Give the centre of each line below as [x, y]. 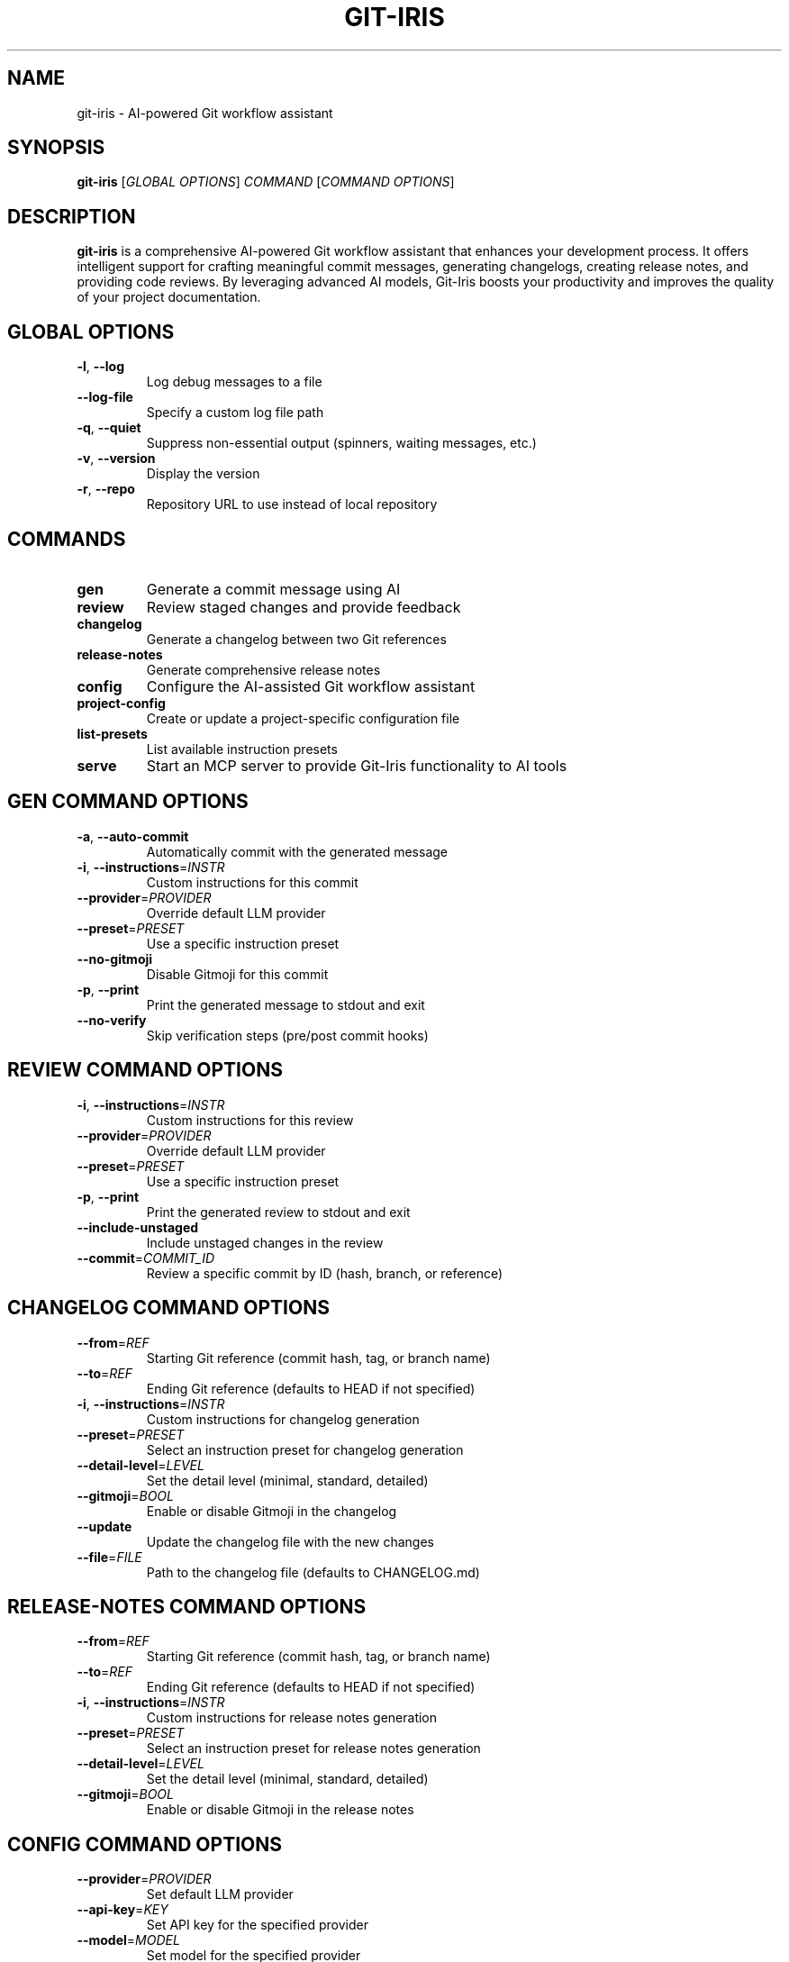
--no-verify [112, 1020]
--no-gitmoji [115, 958]
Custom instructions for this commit [252, 882]
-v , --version [116, 459]
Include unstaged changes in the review [265, 1242]
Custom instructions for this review [250, 1120]
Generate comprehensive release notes [263, 669]
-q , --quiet [109, 428]
